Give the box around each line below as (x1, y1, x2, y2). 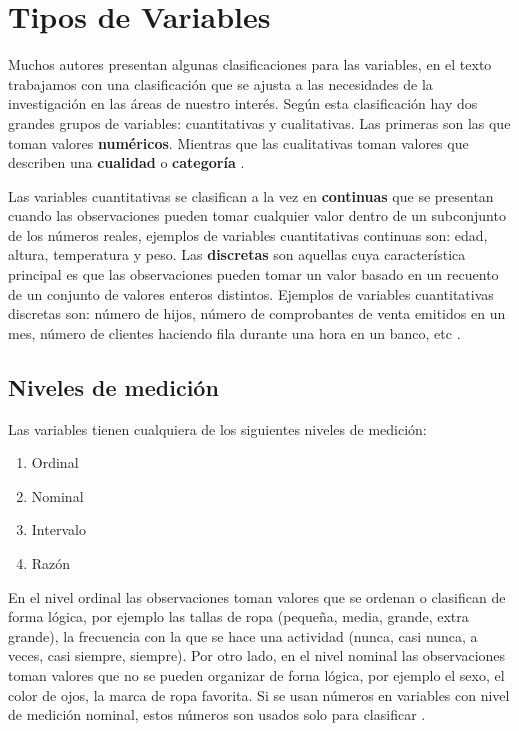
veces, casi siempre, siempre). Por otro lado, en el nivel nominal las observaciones (8, 645, 506, 666)
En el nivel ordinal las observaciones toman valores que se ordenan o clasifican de (8, 586, 506, 607)
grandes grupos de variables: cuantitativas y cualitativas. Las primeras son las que (8, 112, 511, 133)
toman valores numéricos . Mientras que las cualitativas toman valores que (8, 132, 469, 153)
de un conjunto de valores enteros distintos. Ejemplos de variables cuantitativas (8, 283, 494, 304)
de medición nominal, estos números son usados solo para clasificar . (8, 704, 426, 725)
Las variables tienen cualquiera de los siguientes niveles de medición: (8, 418, 427, 439)
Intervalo (31, 519, 86, 540)
